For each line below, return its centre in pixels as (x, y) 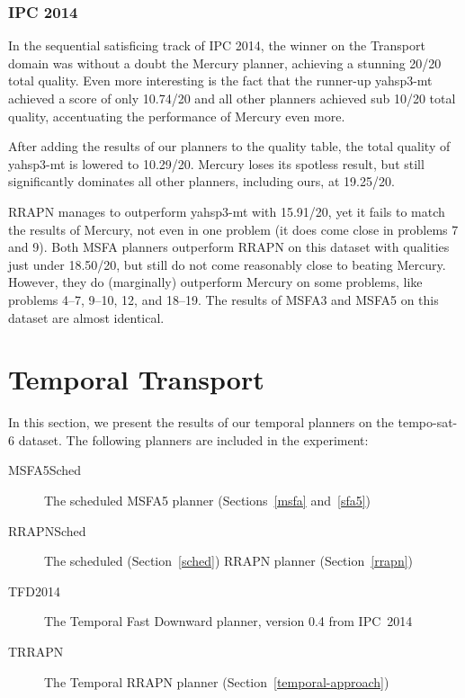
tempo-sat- (428, 422)
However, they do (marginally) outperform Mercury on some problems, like (215, 282)
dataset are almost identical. (86, 317)
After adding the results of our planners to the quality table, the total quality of (229, 146)
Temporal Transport (136, 379)
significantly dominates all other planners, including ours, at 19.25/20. (201, 181)
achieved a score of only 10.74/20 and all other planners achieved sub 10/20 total (232, 98)
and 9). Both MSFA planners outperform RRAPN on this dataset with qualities (229, 247)
